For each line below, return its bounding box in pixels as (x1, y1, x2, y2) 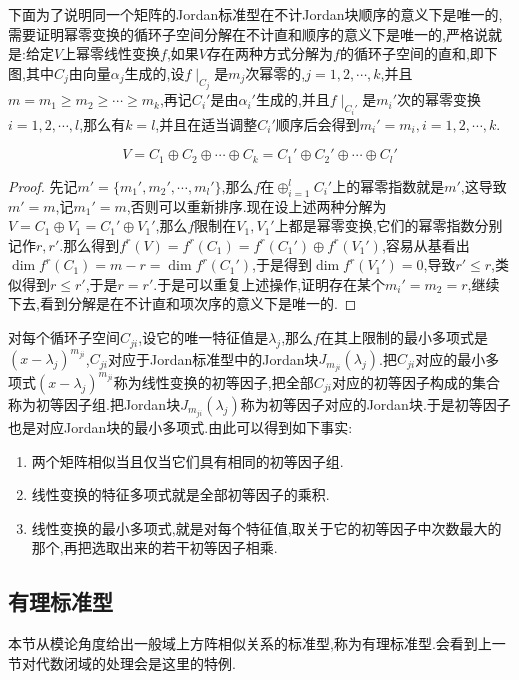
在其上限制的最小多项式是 (319, 327, 488, 348)
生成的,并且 (255, 89, 330, 110)
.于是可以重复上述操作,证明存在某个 (153, 273, 386, 294)
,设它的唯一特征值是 (138, 327, 269, 348)
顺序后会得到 (275, 113, 360, 134)
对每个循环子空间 (8, 327, 120, 348)
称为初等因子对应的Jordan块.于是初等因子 (240, 393, 511, 414)
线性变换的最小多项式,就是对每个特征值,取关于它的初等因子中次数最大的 (31, 517, 502, 538)
